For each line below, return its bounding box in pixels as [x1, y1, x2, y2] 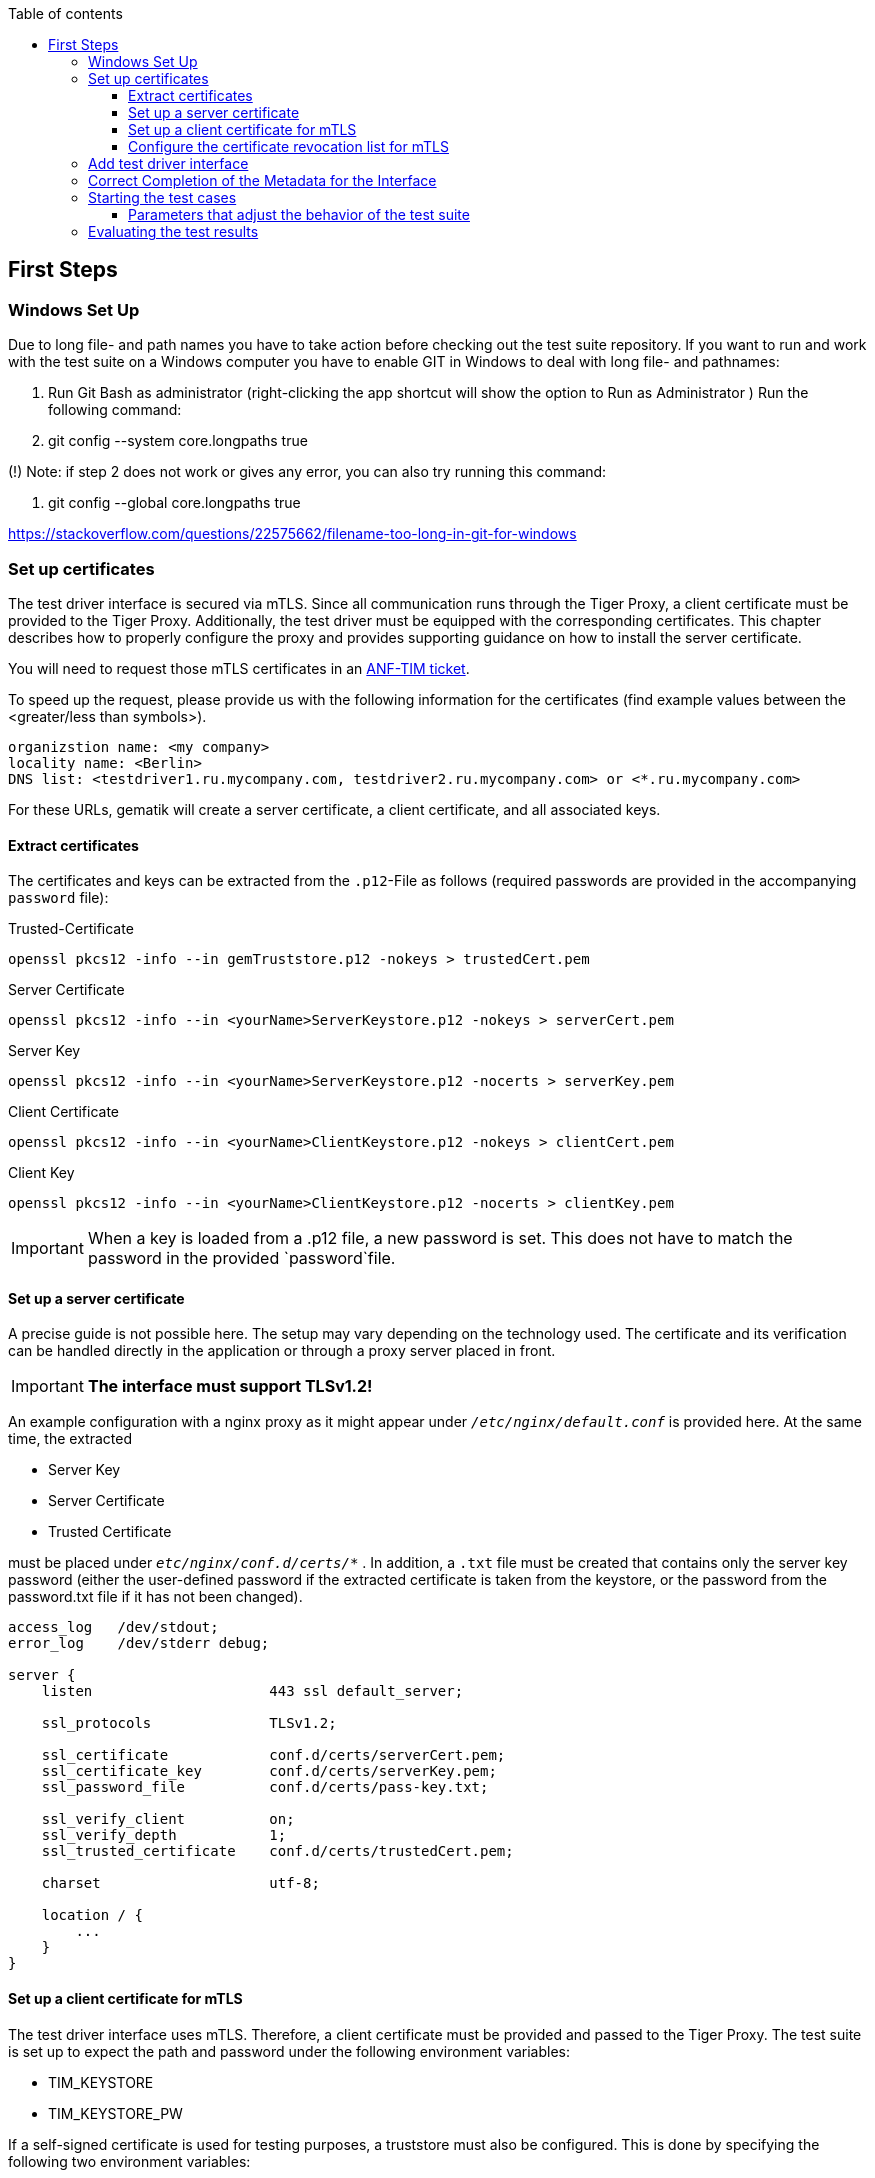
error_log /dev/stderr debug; [8, 1635, 270, 1652]
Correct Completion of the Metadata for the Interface [88, 172, 437, 189]
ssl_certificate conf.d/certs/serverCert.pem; [41, 1747, 506, 1764]
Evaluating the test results [88, 223, 259, 240]
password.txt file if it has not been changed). [8, 1588, 303, 1606]
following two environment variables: [8, 2152, 251, 2170]
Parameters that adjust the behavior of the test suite [128, 206, 470, 223]
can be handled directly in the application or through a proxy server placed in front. [8, 1342, 556, 1360]
